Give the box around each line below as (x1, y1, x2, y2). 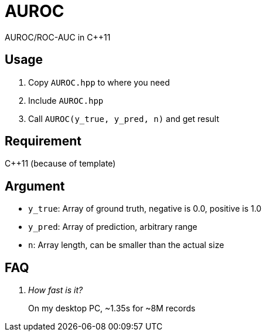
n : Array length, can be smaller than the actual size (28, 240, 224, 250)
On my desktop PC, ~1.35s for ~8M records (28, 303, 196, 314)
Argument (5, 178, 65, 194)
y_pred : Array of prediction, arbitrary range (28, 222, 197, 232)
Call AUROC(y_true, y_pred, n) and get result (28, 113, 219, 124)
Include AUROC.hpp (28, 95, 104, 106)
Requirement (5, 134, 82, 149)
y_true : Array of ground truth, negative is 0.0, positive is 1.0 (28, 203, 262, 214)
